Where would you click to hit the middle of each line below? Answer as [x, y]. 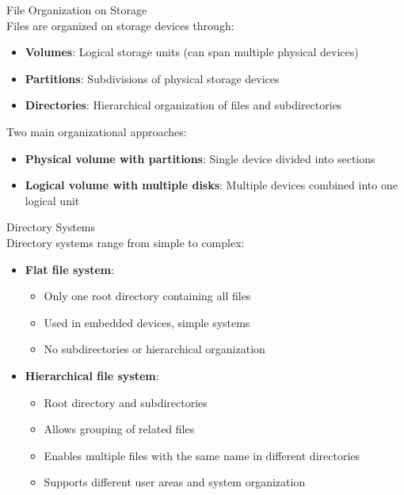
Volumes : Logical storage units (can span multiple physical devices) [192, 52]
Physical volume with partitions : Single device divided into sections [200, 158]
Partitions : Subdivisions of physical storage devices [152, 78]
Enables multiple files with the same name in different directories [202, 455]
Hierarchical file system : [92, 375]
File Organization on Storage [77, 10]
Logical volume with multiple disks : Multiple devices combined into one [211, 185]
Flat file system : [70, 269]
